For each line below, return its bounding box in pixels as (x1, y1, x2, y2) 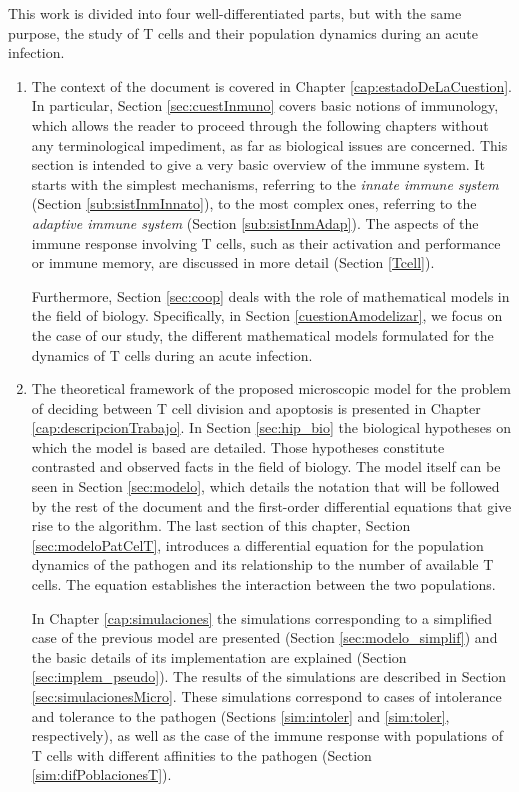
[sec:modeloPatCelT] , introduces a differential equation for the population (31, 534, 484, 555)
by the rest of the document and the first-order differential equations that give (31, 495, 512, 516)
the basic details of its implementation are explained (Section (31, 646, 407, 667)
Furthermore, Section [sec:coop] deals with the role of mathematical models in (31, 285, 510, 306)
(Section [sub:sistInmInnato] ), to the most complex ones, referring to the (31, 193, 477, 214)
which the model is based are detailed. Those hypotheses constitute (31, 436, 445, 457)
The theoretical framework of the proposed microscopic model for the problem (31, 378, 511, 399)
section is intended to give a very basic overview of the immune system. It (31, 154, 485, 175)
